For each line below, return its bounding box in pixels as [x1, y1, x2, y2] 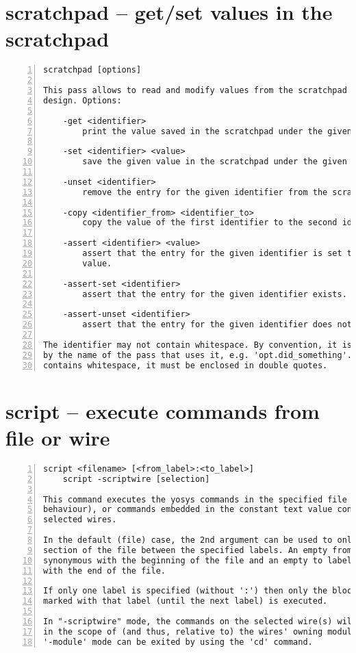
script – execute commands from [5, 396, 320, 424]
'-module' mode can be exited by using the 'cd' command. [43, 637, 313, 647]
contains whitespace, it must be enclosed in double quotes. [43, 360, 328, 370]
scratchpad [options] [43, 65, 142, 75]
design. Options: [43, 95, 122, 105]
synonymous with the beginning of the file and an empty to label [43, 555, 353, 565]
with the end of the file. [43, 565, 166, 576]
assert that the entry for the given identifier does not [82, 320, 353, 330]
